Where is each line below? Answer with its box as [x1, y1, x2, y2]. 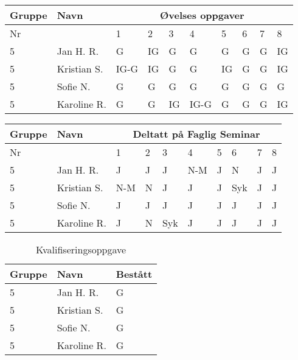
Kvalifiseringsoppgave [35, 242, 126, 256]
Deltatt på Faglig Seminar [133, 127, 260, 141]
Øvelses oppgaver [160, 8, 244, 22]
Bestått [116, 267, 153, 281]
